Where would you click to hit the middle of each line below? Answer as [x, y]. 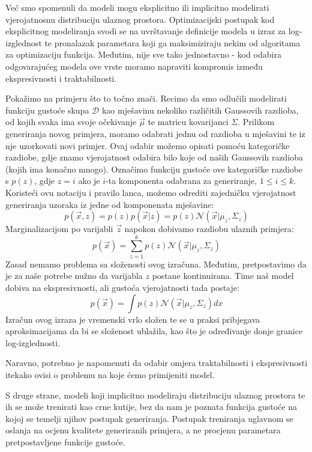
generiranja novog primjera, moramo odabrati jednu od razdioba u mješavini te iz [155, 133]
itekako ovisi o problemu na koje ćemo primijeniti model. [110, 374]
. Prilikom [256, 122]
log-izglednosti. [33, 342]
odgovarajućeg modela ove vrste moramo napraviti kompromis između [134, 66]
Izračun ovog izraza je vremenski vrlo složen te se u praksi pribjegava [133, 319]
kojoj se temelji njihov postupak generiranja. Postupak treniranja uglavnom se [149, 418]
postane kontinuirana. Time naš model [223, 276]
